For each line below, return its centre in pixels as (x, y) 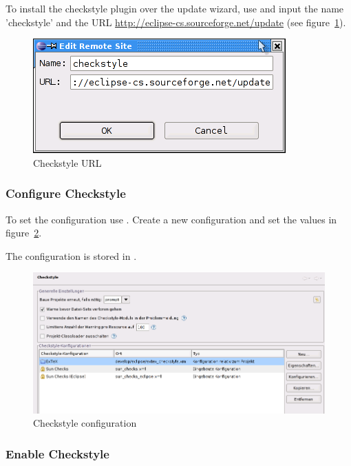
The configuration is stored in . (71, 255)
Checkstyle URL (67, 162)
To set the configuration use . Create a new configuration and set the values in (171, 219)
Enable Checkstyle (57, 453)
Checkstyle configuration (85, 423)
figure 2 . (24, 233)
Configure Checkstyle (66, 193)
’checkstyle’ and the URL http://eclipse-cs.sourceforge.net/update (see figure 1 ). (176, 22)
